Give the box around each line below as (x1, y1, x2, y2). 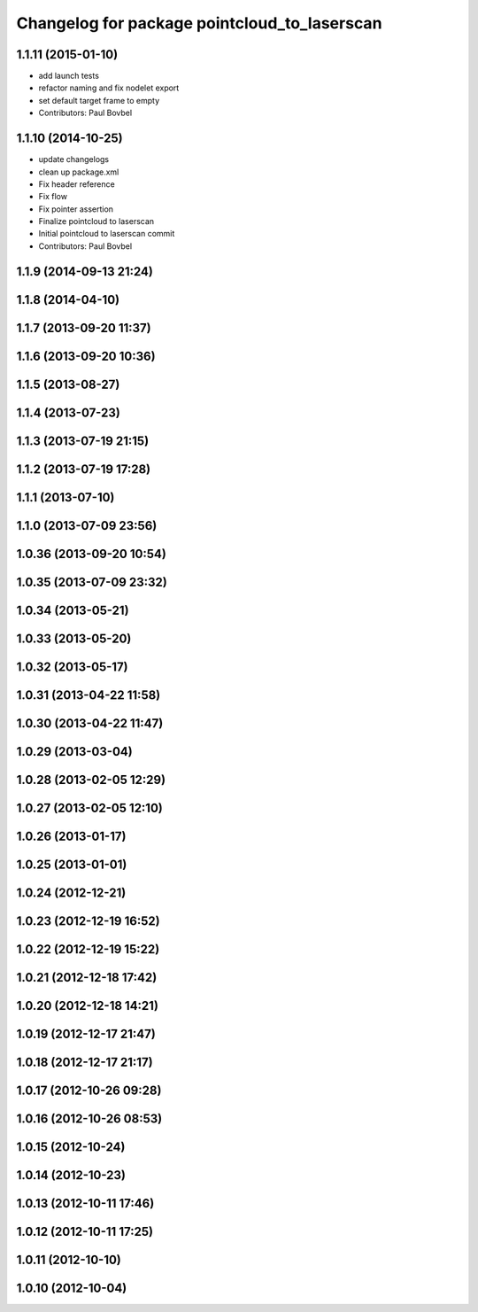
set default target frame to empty (38, 95, 160, 105)
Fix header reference (38, 178, 115, 190)
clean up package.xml (38, 167, 119, 177)
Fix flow (38, 191, 68, 202)
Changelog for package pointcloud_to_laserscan (16, 13, 382, 33)
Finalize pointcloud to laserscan (38, 216, 155, 227)
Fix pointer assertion (38, 204, 114, 214)
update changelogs (38, 154, 110, 165)
